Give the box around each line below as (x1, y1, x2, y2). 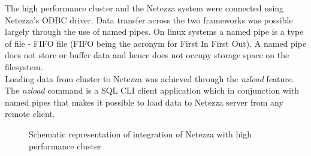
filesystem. (5, 60, 43, 73)
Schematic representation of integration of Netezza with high (29, 127, 252, 140)
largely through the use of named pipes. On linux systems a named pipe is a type (5, 25, 304, 38)
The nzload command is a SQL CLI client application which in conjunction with (5, 84, 300, 97)
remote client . (5, 107, 55, 120)
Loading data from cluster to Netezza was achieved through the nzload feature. (5, 72, 294, 85)
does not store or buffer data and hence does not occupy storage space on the (5, 49, 289, 61)
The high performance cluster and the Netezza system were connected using (5, 2, 284, 14)
